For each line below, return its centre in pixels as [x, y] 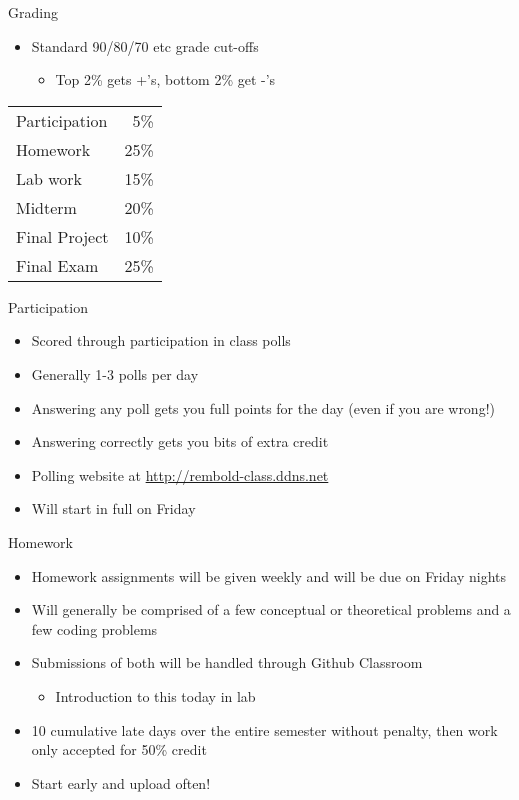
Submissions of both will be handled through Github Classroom [227, 662]
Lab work [49, 178]
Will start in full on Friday [113, 508]
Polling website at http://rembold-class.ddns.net [180, 474]
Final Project [62, 236]
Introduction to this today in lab [155, 695]
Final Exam [57, 265]
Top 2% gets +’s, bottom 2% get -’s [165, 79]
